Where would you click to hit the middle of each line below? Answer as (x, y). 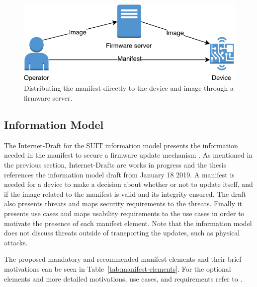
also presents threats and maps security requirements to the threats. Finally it (123, 203)
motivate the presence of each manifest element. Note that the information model (128, 223)
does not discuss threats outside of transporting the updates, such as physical (122, 233)
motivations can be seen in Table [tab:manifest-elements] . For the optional (118, 268)
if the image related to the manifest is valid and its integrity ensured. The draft (125, 194)
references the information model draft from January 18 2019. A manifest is (119, 174)
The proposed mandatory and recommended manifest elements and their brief (123, 259)
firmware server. (48, 97)
